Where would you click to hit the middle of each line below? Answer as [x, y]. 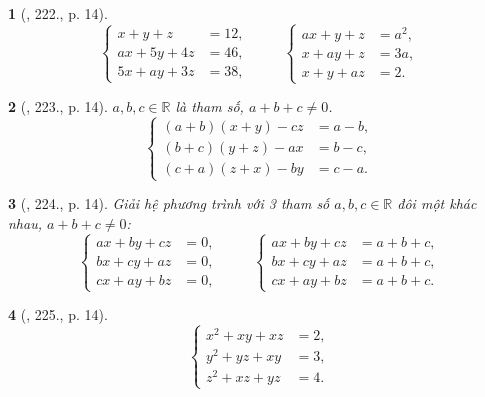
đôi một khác [437, 203]
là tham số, [209, 106]
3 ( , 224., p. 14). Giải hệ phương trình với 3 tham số [169, 203]
